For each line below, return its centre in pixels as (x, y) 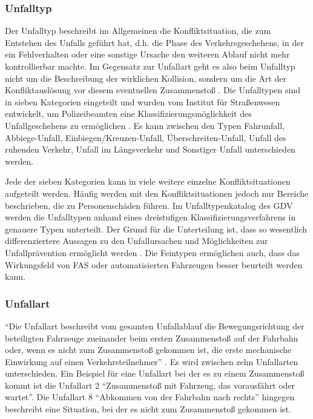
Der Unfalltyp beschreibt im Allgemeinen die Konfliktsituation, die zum (138, 31)
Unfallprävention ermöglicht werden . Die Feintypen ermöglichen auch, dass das (152, 252)
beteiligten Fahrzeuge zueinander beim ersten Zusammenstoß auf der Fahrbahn (152, 338)
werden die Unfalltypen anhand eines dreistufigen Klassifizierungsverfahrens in (150, 217)
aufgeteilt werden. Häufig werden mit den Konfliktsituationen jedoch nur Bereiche (157, 193)
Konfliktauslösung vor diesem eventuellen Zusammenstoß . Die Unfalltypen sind (153, 90)
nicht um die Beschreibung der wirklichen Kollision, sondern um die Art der (146, 78)
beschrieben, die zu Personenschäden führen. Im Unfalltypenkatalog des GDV (149, 205)
